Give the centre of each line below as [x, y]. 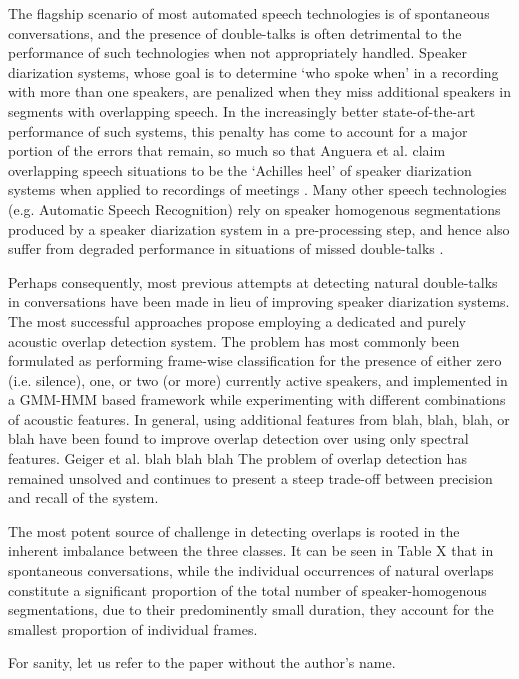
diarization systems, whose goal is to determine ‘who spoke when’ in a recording [253, 71]
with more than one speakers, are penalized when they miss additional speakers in [260, 91]
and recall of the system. [83, 497]
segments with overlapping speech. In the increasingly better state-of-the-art [242, 110]
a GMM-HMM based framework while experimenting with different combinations [257, 399]
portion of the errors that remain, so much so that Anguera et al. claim [227, 150]
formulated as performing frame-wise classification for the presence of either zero [255, 360]
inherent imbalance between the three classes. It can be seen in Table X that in [251, 550]
